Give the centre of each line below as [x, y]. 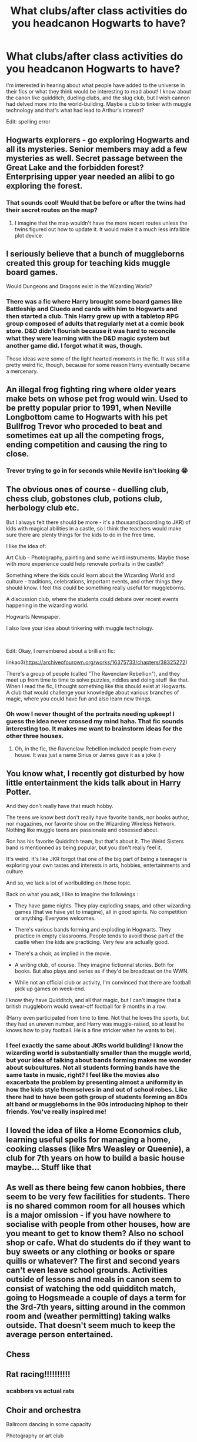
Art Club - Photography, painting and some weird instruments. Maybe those [98, 558]
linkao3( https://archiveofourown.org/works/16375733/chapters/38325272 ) [97, 662]
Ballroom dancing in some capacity [49, 1424]
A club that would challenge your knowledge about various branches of [93, 692]
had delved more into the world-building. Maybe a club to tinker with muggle [99, 104]
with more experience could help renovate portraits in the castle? [85, 563]
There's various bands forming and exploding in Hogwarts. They [93, 929]
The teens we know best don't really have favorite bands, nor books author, [98, 817]
